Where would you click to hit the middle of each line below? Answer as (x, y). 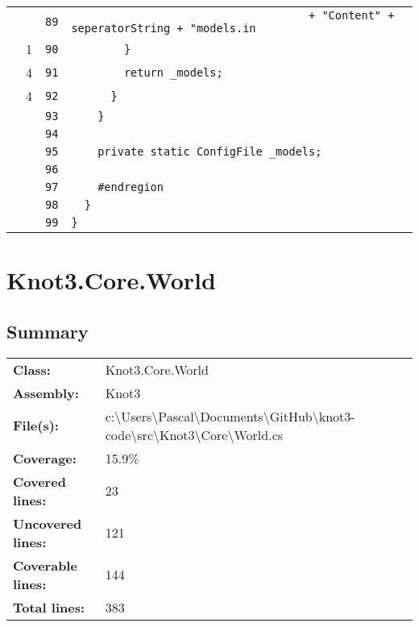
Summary (48, 331)
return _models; (173, 72)
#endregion (131, 187)
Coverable (45, 565)
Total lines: (49, 607)
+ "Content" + (352, 15)
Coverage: (45, 458)
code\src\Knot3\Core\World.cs (194, 434)
